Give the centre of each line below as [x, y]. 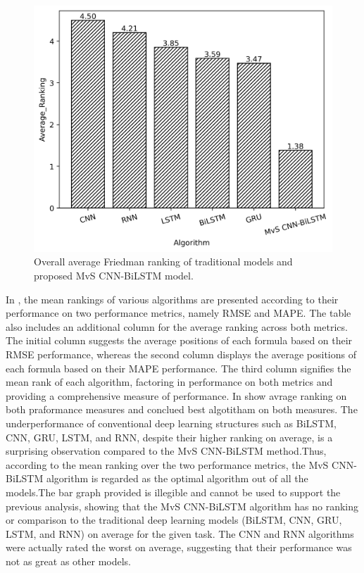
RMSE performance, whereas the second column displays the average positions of [181, 354]
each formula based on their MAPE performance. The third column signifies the [178, 368]
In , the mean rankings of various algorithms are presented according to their [172, 299]
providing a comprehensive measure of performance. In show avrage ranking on [176, 395]
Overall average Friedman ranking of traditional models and [163, 262]
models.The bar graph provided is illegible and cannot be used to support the [173, 492]
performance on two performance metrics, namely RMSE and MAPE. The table [178, 313]
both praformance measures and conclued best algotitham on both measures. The [182, 409]
